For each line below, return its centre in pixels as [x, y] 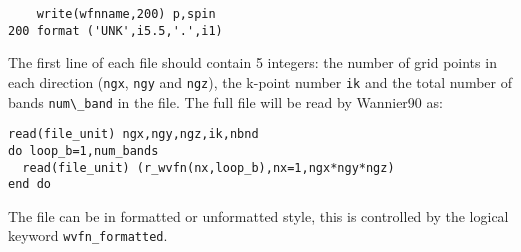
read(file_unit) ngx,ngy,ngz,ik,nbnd [133, 134]
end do [29, 184]
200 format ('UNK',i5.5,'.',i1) [115, 30]
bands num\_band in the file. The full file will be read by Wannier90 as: [225, 101]
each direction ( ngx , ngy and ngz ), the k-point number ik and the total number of [260, 81]
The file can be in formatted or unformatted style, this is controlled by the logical [258, 215]
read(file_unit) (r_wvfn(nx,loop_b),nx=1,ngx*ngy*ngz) [208, 167]
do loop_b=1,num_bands [83, 150]
